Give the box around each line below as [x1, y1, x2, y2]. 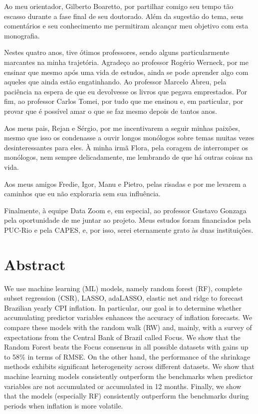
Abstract [4, 254, 66, 274]
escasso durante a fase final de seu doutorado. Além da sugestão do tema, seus [4, 10, 244, 21]
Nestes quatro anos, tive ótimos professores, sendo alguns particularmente [4, 47, 230, 57]
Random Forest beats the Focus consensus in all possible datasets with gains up [4, 342, 249, 352]
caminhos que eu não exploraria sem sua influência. [4, 188, 161, 199]
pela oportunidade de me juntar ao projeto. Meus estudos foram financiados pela [4, 215, 251, 225]
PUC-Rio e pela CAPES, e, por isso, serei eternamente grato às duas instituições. [4, 224, 254, 235]
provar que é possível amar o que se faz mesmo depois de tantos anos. [4, 105, 217, 116]
